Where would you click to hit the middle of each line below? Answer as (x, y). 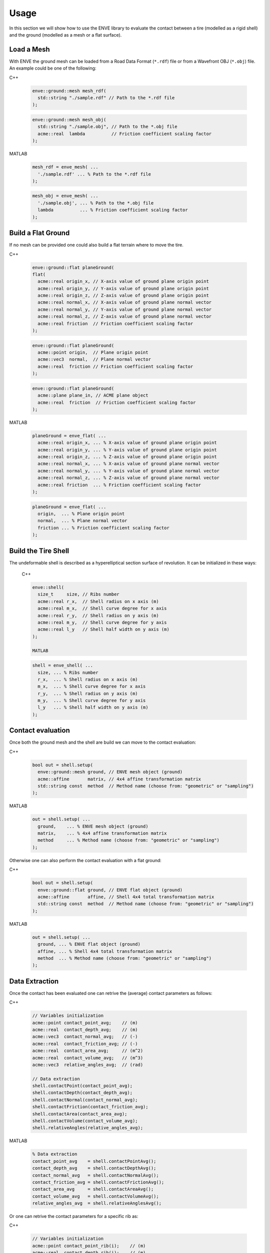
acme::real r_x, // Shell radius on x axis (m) (98, 601)
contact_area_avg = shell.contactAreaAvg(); (93, 1189)
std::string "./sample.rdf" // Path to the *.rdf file (106, 98)
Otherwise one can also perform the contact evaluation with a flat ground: (85, 860)
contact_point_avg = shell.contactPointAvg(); (94, 1161)
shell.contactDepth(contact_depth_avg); (82, 1093)
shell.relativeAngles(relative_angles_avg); (88, 1128)
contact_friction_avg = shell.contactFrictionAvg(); (98, 1182)
